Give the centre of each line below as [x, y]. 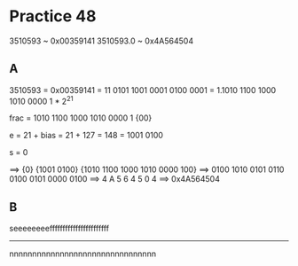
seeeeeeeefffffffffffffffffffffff [59, 229]
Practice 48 [53, 16]
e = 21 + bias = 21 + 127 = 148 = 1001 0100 [86, 136]
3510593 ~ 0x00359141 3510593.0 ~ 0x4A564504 [101, 41]
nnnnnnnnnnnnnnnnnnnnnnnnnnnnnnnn [83, 254]
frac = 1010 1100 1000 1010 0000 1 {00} [81, 118]
